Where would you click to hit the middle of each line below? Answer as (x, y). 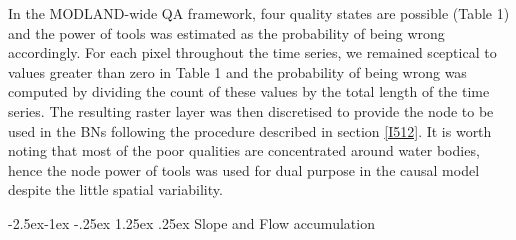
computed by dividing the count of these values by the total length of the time (249, 91)
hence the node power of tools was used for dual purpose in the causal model (244, 169)
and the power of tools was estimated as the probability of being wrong (226, 32)
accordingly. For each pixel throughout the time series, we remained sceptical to (252, 52)
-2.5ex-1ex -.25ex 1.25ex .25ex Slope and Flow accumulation (191, 222)
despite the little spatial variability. (115, 189)
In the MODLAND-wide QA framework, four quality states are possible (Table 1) (259, 13)
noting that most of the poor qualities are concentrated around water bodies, (244, 150)
